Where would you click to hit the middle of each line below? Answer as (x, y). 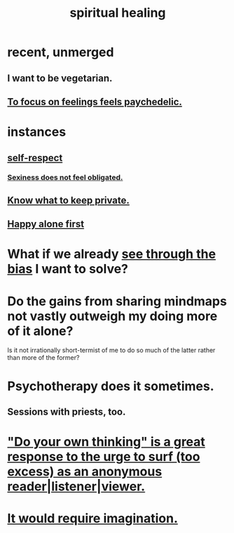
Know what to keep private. (68, 200)
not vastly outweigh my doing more (112, 316)
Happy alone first (46, 224)
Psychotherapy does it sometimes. (111, 386)
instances (37, 132)
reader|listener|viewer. (76, 486)
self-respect (35, 158)
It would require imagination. (93, 519)
